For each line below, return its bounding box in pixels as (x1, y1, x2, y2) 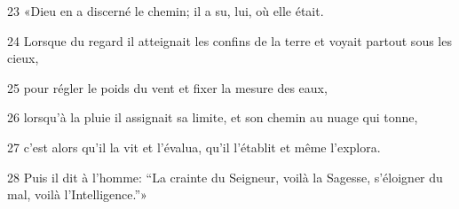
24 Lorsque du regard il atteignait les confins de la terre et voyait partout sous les (7, 31, 452, 50)
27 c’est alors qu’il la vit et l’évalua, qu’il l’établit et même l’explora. (7, 137, 381, 156)
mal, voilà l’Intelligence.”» (7, 185, 147, 204)
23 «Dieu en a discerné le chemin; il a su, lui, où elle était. (7, 2, 324, 19)
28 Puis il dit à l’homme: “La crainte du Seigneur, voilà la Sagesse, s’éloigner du (7, 167, 443, 186)
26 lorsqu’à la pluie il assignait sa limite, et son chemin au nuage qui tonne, (7, 108, 418, 127)
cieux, (7, 49, 39, 67)
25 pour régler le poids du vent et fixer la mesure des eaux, (7, 78, 328, 97)
